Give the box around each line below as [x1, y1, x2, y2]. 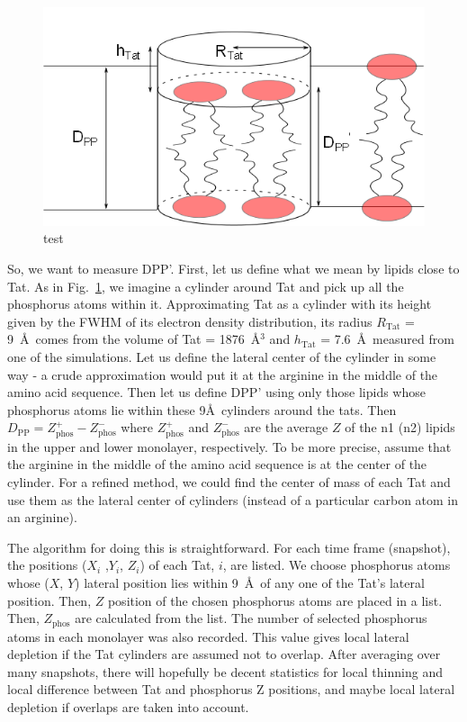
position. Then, [7, 591, 92, 609]
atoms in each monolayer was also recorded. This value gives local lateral [7, 627, 409, 645]
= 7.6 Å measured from [320, 329, 454, 348]
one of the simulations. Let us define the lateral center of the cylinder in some [7, 347, 436, 366]
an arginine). [7, 508, 77, 527]
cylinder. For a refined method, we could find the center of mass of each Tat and [7, 472, 451, 491]
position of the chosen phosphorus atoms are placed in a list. [107, 591, 443, 609]
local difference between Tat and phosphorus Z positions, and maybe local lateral [7, 680, 455, 699]
